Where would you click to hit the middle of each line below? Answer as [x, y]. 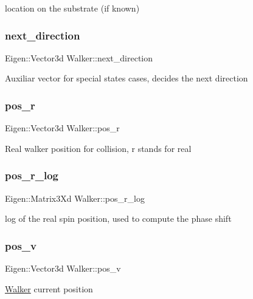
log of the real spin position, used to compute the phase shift [118, 218]
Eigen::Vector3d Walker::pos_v [63, 268]
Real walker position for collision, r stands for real [98, 148]
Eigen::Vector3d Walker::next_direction [79, 57]
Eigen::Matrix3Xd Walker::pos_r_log [75, 198]
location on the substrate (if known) [72, 8]
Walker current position [49, 288]
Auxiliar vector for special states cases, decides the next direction [126, 78]
